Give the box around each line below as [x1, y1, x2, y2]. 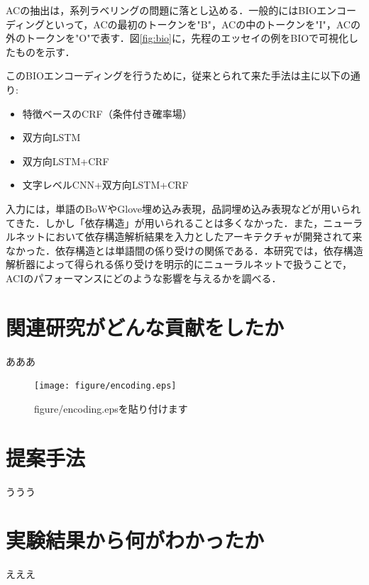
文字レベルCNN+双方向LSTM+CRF [22, 177, 189, 192]
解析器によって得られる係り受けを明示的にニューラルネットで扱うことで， [6, 257, 352, 272]
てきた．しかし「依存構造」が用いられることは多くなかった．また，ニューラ [6, 215, 363, 230]
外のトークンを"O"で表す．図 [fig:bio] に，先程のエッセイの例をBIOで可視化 [6, 30, 349, 45]
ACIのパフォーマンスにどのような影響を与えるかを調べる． [6, 270, 282, 285]
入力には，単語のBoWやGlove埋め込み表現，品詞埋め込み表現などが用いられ [6, 201, 361, 216]
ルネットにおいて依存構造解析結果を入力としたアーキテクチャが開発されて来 [6, 229, 363, 244]
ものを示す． [15, 44, 75, 59]
